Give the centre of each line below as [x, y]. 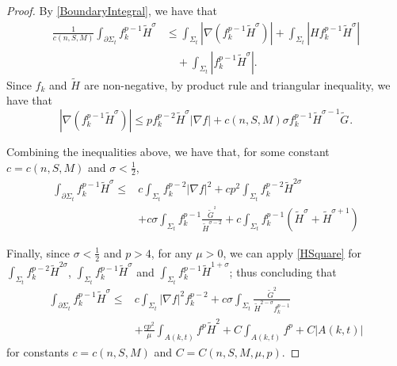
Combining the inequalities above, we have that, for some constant [168, 152]
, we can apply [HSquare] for [292, 252]
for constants [38, 351]
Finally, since [38, 252]
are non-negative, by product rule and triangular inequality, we [237, 84]
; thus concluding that [283, 271]
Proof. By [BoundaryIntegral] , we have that [112, 10]
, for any [172, 252]
